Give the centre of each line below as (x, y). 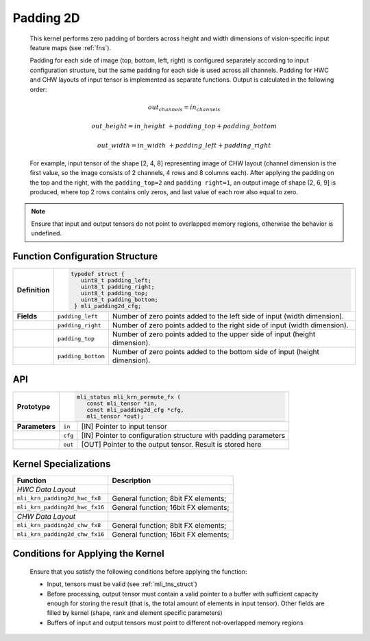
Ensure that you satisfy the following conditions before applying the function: (138, 571)
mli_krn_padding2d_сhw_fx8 (59, 525)
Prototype (34, 407)
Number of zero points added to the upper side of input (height (214, 334)
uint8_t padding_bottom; (119, 300)
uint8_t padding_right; (118, 287)
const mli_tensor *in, (122, 404)
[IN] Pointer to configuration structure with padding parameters (183, 436)
